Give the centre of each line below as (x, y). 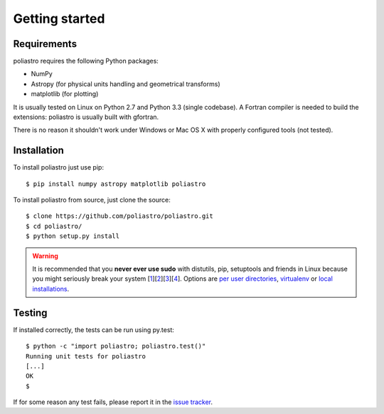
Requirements (45, 44)
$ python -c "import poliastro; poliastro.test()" (116, 346)
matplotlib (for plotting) (65, 94)
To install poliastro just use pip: (59, 167)
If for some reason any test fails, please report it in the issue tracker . (113, 402)
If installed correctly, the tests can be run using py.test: (94, 330)
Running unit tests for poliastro (86, 356)
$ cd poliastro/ (54, 226)
